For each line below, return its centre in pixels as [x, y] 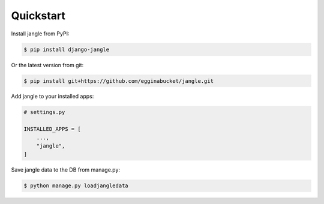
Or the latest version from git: [47, 65]
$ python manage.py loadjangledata [76, 186]
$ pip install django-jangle [67, 49]
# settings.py [44, 112]
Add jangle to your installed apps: [52, 97]
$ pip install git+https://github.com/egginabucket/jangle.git [119, 81]
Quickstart [38, 16]
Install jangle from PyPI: [40, 34]
